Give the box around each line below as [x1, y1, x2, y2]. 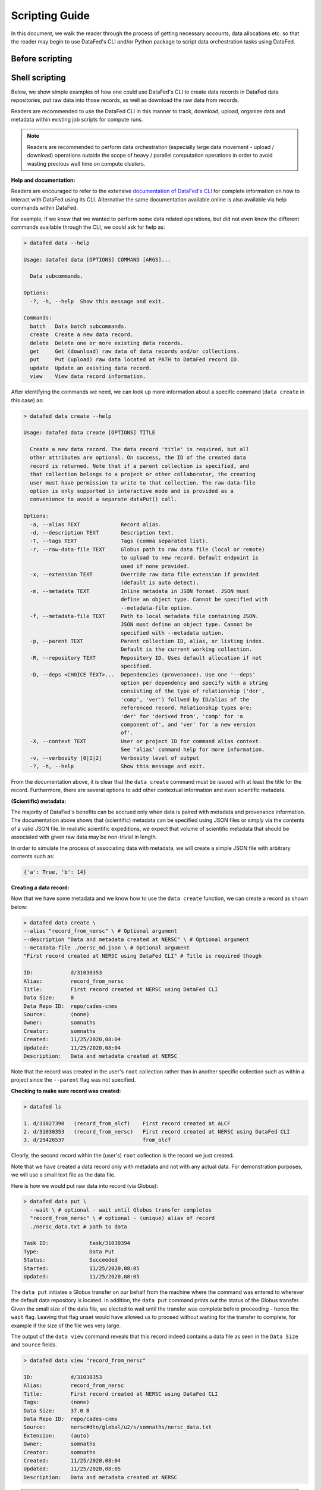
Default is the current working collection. [120, 646, 253, 653]
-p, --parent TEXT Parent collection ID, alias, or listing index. [30, 638, 265, 645]
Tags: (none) [23, 1399, 90, 1406]
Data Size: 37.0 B [23, 1407, 90, 1414]
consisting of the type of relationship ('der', [120, 688, 265, 694]
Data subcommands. [30, 273, 83, 280]
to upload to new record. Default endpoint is [120, 554, 259, 561]
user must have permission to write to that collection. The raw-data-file [30, 479, 256, 486]
